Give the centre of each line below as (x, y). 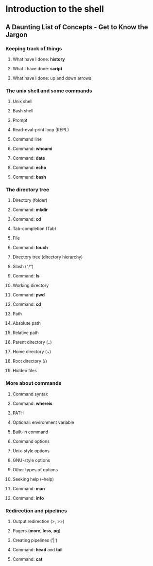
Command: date (29, 158)
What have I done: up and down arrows (52, 78)
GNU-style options (31, 460)
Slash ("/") (23, 267)
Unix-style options (31, 451)
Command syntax (30, 394)
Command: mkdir (30, 210)
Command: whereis (32, 403)
